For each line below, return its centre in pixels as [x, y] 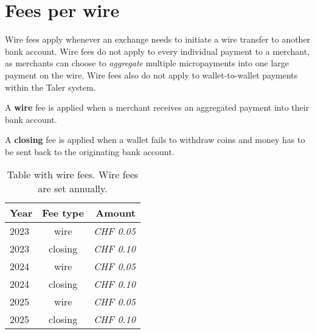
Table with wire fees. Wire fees [73, 175]
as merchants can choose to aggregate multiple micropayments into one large [147, 63]
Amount [116, 213]
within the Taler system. [50, 87]
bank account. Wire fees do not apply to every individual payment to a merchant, [157, 51]
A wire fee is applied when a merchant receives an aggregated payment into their [157, 107]
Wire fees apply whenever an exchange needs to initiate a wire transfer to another [158, 39]
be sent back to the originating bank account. [90, 151]
